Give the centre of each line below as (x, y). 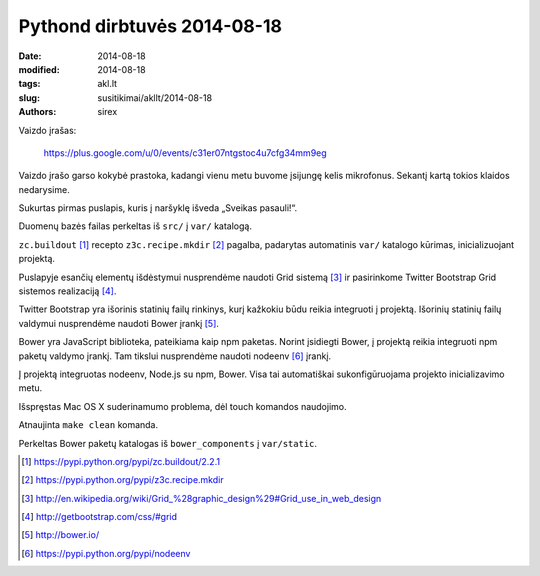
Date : (30, 56)
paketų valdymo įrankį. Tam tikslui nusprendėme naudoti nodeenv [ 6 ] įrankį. (175, 356)
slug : (29, 97)
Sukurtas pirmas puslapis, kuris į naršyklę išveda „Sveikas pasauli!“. (158, 208)
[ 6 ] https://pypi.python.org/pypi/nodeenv (106, 553)
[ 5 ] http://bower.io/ (60, 535)
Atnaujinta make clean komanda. (88, 425)
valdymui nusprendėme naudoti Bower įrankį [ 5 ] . (119, 323)
